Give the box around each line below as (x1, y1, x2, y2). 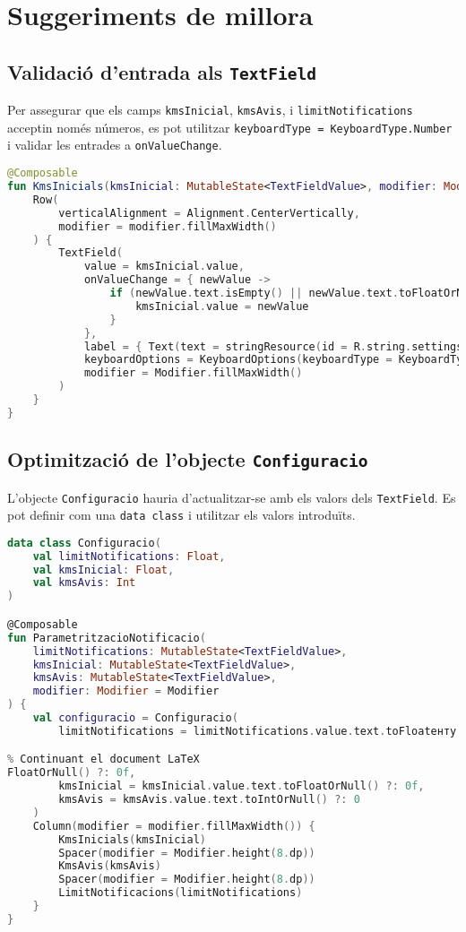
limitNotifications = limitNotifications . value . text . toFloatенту (58, 724, 457, 738)
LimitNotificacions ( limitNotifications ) (58, 886, 303, 900)
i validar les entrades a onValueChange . (7, 135, 222, 154)
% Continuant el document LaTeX (7, 753, 200, 766)
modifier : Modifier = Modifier (32, 685, 220, 698)
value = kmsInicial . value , (83, 260, 245, 273)
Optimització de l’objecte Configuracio (7, 445, 368, 473)
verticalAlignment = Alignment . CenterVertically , (58, 206, 360, 220)
